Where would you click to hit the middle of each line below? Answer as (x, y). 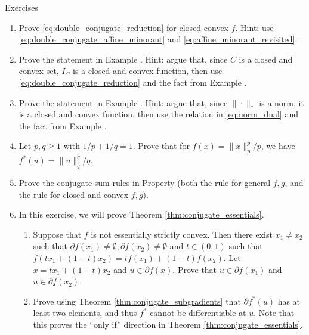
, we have (278, 146)
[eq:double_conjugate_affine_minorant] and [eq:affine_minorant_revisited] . (158, 39)
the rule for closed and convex (74, 194)
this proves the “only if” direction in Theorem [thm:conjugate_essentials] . (168, 324)
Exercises (21, 7)
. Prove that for (161, 146)
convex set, (39, 71)
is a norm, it (282, 102)
